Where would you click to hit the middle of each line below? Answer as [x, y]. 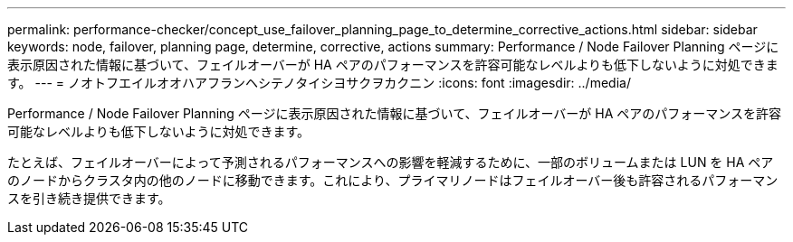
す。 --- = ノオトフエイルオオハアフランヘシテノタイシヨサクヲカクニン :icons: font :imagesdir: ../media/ [319, 83]
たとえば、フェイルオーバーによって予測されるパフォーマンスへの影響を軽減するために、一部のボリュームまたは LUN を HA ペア [391, 162]
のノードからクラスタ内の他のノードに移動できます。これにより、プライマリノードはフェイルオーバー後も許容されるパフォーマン [393, 180]
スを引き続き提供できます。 [89, 198]
